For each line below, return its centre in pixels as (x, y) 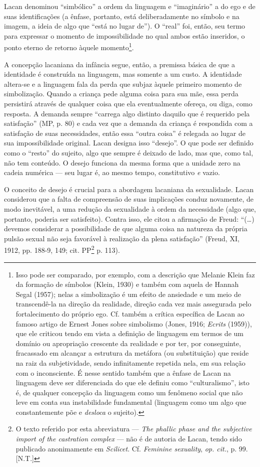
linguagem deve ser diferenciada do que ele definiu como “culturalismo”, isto (132, 382)
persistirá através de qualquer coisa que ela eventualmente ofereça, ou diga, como (128, 103)
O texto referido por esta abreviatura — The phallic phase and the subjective (134, 429)
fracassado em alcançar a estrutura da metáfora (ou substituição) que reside (132, 353)
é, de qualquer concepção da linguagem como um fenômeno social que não (129, 392)
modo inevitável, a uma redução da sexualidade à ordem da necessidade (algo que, (130, 208)
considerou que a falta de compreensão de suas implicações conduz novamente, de (129, 199)
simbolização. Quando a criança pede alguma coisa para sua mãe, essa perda (121, 94)
